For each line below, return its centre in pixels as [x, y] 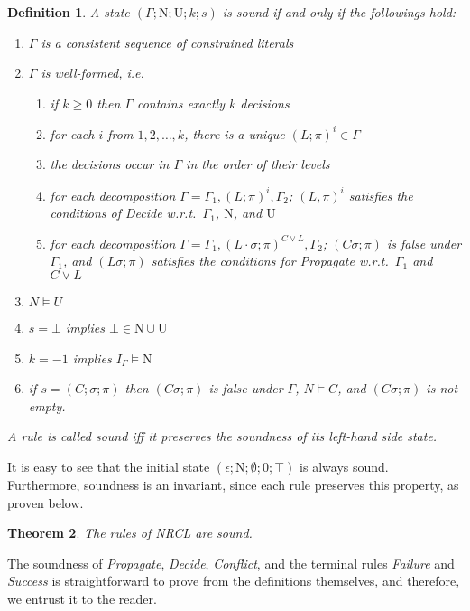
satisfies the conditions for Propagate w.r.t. [270, 261]
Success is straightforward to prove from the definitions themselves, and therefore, [234, 581]
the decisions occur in [110, 164]
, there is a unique [235, 133]
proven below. [46, 502]
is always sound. [344, 466]
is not [442, 388]
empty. [47, 405]
